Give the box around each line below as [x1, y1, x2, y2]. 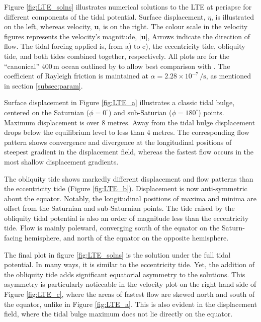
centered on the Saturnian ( [4, 107, 90, 117]
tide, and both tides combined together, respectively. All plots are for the [4, 50, 230, 61]
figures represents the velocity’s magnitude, [4, 31, 137, 41]
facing [4, 232, 23, 243]
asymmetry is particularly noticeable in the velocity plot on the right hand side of [4, 279, 256, 289]
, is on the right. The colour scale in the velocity [99, 21, 248, 32]
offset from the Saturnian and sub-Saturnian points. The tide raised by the [4, 203, 235, 213]
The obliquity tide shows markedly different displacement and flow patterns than [4, 173, 253, 184]
